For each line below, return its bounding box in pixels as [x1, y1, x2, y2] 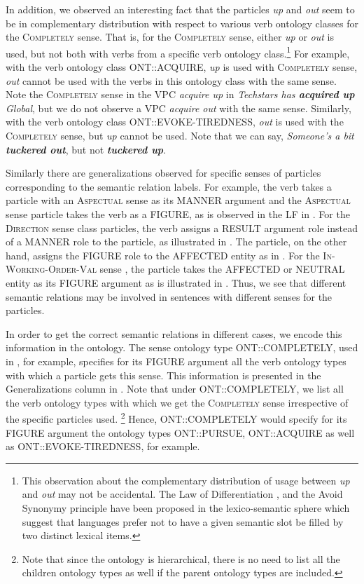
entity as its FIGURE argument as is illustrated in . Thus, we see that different [6, 275, 346, 290]
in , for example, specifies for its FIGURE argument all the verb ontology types [6, 353, 346, 368]
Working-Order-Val [6, 262, 97, 276]
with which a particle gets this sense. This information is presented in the [6, 367, 321, 382]
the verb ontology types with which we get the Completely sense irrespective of [6, 395, 349, 409]
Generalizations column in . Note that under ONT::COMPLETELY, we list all [6, 381, 344, 396]
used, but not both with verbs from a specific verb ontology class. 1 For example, [6, 43, 350, 60]
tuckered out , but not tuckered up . [6, 142, 167, 156]
